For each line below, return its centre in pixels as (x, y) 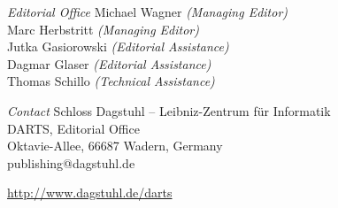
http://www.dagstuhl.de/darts (90, 193)
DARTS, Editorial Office (73, 128)
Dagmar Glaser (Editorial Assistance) (109, 63)
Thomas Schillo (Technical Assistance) (111, 81)
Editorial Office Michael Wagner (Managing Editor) (148, 12)
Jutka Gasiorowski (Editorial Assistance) (118, 46)
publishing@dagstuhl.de (71, 162)
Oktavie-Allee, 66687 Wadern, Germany (115, 146)
